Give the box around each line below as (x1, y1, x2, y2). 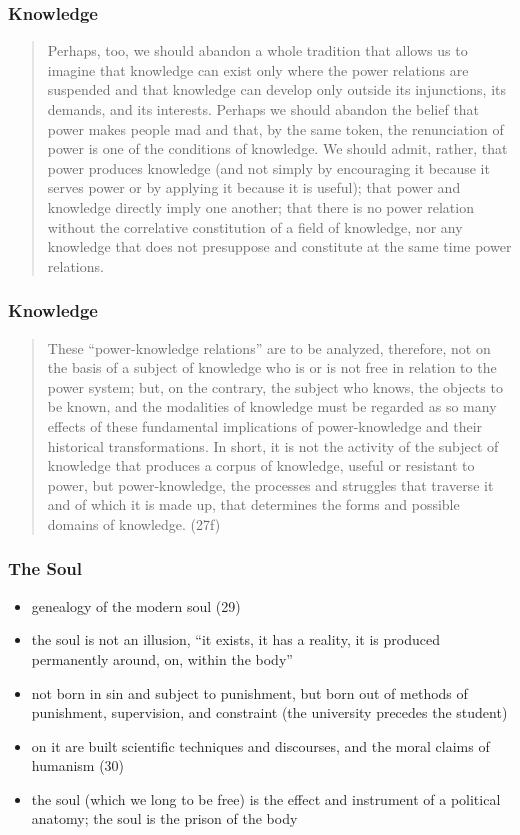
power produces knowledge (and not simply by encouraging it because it (47, 157, 490, 178)
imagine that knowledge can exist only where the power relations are (47, 59, 469, 80)
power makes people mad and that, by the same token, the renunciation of (47, 118, 504, 139)
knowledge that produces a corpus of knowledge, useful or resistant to (47, 455, 475, 476)
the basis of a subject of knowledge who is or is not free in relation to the (47, 357, 497, 378)
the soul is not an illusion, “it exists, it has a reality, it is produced (31, 629, 440, 650)
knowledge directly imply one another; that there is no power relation (47, 196, 474, 217)
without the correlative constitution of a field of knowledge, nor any (47, 216, 463, 237)
